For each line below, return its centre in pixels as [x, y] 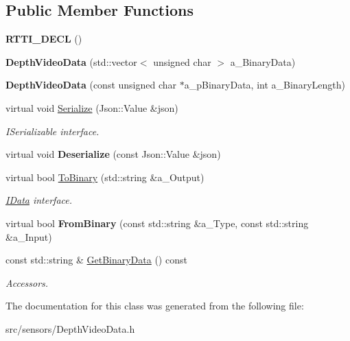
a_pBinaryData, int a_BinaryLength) [265, 85]
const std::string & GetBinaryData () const [96, 260]
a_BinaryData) [263, 61]
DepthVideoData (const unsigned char [91, 85]
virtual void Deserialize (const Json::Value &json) [113, 154]
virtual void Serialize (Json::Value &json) [92, 107]
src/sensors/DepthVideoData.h [70, 328]
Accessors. [27, 282]
